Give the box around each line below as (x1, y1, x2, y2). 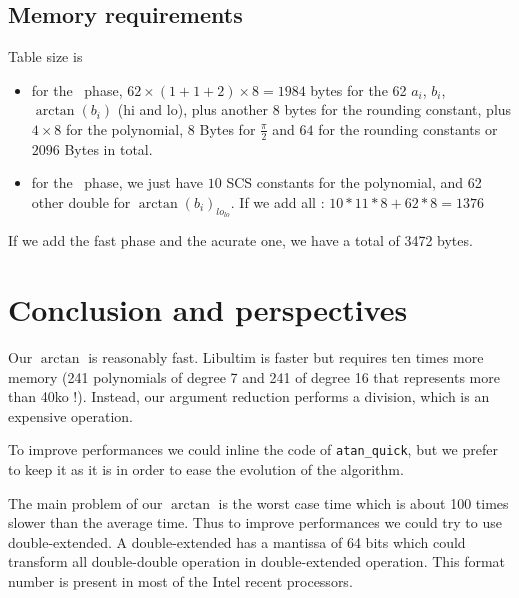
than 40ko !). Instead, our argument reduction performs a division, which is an (8, 386, 490, 407)
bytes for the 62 (310, 79, 407, 100)
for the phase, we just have (31, 172, 204, 193)
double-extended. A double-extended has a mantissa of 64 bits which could (8, 531, 466, 552)
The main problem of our (8, 492, 163, 513)
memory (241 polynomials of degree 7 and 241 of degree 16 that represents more (8, 366, 500, 387)
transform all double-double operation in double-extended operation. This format (8, 551, 506, 572)
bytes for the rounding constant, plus (284, 99, 512, 120)
